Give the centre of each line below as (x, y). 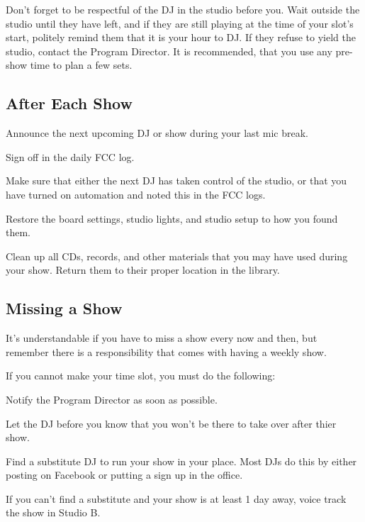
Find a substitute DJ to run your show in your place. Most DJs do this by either (181, 461)
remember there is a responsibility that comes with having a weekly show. (166, 351)
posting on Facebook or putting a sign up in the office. (124, 475)
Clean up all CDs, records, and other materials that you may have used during (177, 256)
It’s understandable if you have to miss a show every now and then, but (162, 338)
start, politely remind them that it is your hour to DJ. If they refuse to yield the (181, 37)
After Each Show (69, 103)
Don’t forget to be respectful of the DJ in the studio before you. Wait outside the (183, 9)
